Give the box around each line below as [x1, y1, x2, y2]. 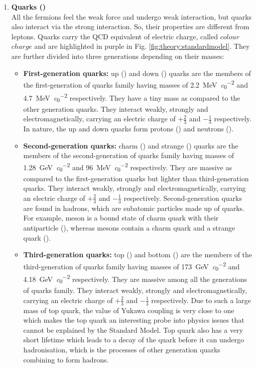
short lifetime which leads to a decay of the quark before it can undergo [23, 334, 244, 345]
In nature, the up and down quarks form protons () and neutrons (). [23, 123, 234, 134]
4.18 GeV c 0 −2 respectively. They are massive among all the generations [23, 272, 247, 285]
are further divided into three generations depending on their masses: [11, 50, 224, 61]
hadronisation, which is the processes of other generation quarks [23, 344, 220, 355]
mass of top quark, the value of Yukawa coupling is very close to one [23, 305, 234, 315]
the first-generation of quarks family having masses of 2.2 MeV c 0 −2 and [23, 78, 248, 91]
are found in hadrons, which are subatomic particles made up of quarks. [23, 202, 244, 213]
